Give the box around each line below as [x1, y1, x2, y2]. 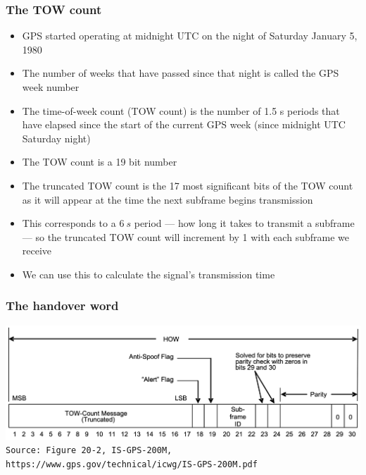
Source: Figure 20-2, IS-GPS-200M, [6, 445, 172, 456]
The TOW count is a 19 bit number [22, 154, 177, 169]
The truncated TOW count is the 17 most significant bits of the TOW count [22, 178, 353, 192]
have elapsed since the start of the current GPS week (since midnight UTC [22, 117, 346, 132]
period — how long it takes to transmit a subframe [134, 216, 355, 230]
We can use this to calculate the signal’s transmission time [22, 266, 275, 281]
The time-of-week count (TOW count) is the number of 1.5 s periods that [22, 103, 340, 118]
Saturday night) [22, 130, 91, 145]
